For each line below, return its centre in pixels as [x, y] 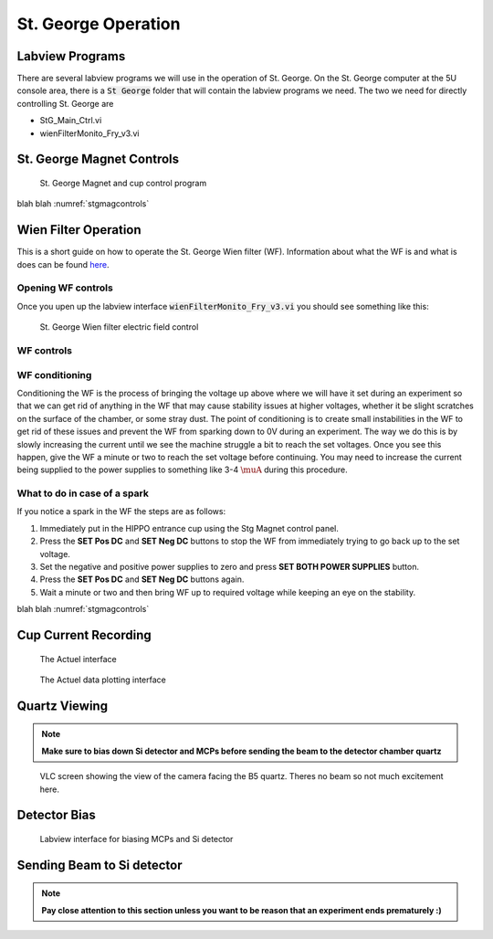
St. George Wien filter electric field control [119, 327]
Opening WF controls [65, 288]
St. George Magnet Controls [98, 159]
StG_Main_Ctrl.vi [71, 121]
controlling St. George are [65, 103]
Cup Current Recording [84, 635]
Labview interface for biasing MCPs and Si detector [136, 839]
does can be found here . [63, 264]
